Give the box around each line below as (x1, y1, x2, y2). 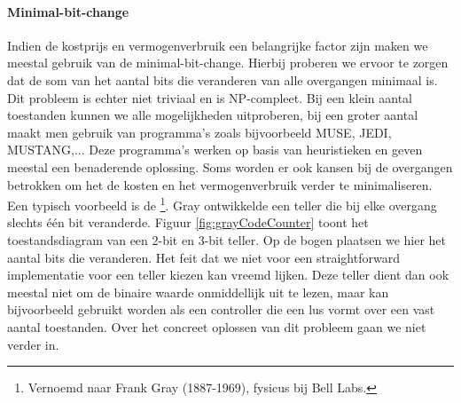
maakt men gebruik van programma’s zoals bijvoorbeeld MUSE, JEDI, (7, 122, 392, 141)
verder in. (7, 335, 59, 353)
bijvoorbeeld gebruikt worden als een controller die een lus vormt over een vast (7, 300, 435, 319)
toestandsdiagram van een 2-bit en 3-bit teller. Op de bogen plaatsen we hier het (7, 230, 446, 249)
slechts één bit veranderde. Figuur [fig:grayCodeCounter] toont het (7, 213, 369, 232)
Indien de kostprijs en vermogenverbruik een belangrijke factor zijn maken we (7, 36, 428, 54)
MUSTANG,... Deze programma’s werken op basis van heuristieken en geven (7, 140, 423, 159)
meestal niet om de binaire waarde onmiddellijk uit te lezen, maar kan (7, 282, 389, 301)
